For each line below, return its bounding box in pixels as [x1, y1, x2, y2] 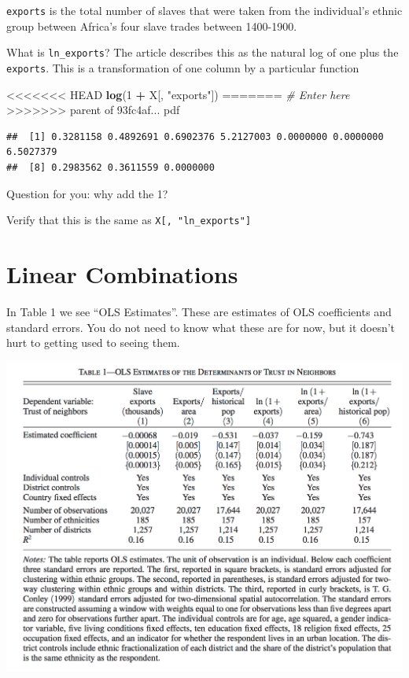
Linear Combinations [6, 257, 238, 289]
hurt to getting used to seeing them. [6, 334, 180, 351]
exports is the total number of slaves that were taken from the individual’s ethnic [6, 2, 403, 18]
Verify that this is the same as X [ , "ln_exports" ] [6, 212, 252, 228]
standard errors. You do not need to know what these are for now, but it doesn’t [6, 319, 396, 335]
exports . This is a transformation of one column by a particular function [6, 59, 359, 76]
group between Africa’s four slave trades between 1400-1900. [6, 17, 297, 34]
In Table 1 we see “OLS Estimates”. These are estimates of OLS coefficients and [6, 303, 392, 319]
